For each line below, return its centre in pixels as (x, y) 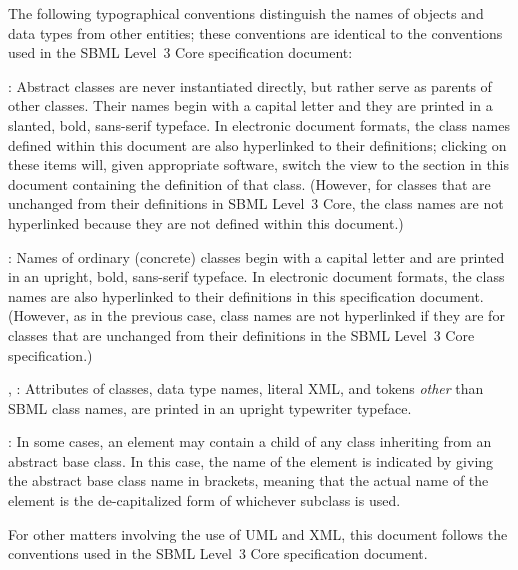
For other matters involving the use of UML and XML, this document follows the (258, 533)
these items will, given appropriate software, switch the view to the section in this (259, 164)
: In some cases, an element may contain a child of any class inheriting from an (250, 441)
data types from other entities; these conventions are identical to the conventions (255, 32)
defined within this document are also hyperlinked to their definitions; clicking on (257, 144)
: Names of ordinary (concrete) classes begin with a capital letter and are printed (256, 256)
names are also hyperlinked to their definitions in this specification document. (246, 295)
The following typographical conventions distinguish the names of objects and (246, 13)
